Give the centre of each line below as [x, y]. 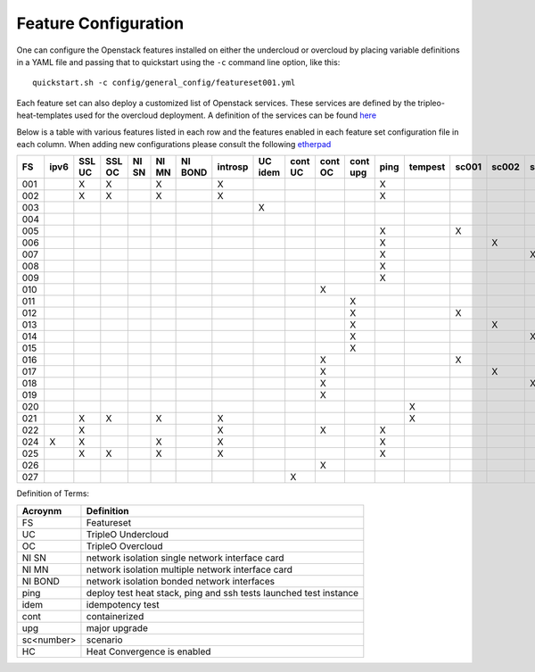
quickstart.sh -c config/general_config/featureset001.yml [164, 83]
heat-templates [45, 115]
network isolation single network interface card [185, 558]
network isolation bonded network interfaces [181, 581]
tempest [427, 167]
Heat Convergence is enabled [148, 651]
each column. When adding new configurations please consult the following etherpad [174, 144]
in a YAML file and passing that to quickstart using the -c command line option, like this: [178, 62]
